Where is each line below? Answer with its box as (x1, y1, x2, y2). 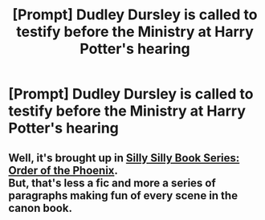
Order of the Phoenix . (8, 163, 119, 177)
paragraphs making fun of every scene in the (8, 189, 238, 202)
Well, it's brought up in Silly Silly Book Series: (8, 151, 240, 165)
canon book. (8, 201, 72, 214)
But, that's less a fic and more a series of (8, 176, 217, 189)
